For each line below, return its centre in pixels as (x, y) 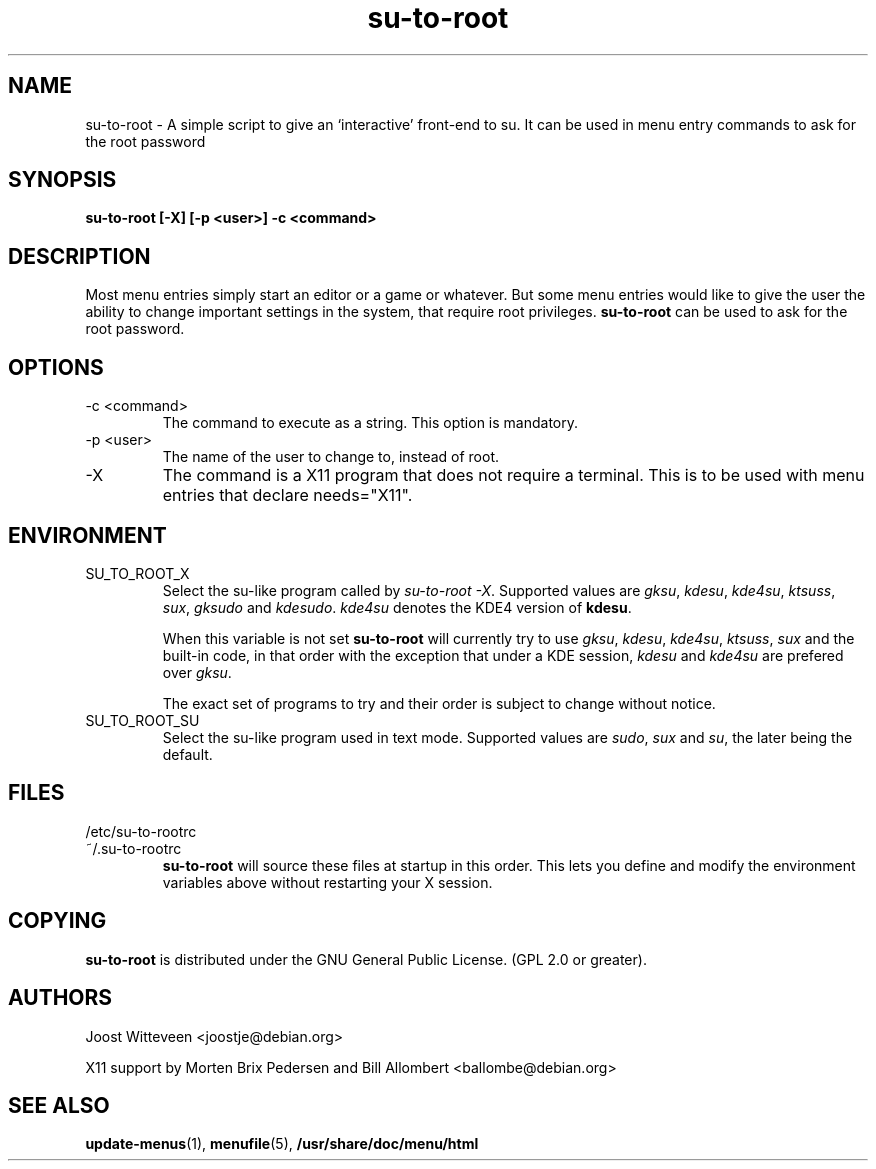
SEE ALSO (59, 1105)
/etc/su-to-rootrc (141, 831)
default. (187, 754)
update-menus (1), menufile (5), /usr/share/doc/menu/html (282, 1144)
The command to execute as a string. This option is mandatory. (370, 423)
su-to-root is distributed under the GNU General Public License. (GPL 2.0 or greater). (366, 959)
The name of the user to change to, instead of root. (331, 457)
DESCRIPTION (79, 256)
